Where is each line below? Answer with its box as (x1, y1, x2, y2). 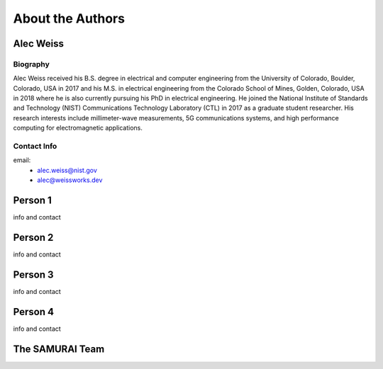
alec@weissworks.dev (37, 176, 103, 184)
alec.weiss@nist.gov (37, 166, 97, 174)
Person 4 (13, 305, 55, 318)
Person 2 (13, 231, 54, 244)
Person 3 (13, 268, 54, 280)
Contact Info (13, 142, 57, 152)
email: (13, 156, 31, 164)
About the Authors (13, 11, 126, 26)
